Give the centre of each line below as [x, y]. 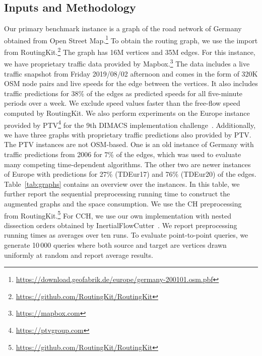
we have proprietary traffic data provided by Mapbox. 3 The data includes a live [127, 63]
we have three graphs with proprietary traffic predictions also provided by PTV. [128, 134]
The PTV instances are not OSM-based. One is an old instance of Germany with [129, 144]
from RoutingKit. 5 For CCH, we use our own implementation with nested [118, 215]
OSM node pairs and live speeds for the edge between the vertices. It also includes [131, 83]
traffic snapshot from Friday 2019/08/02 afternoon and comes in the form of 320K [131, 73]
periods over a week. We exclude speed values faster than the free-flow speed [122, 103]
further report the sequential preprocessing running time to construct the [117, 194]
